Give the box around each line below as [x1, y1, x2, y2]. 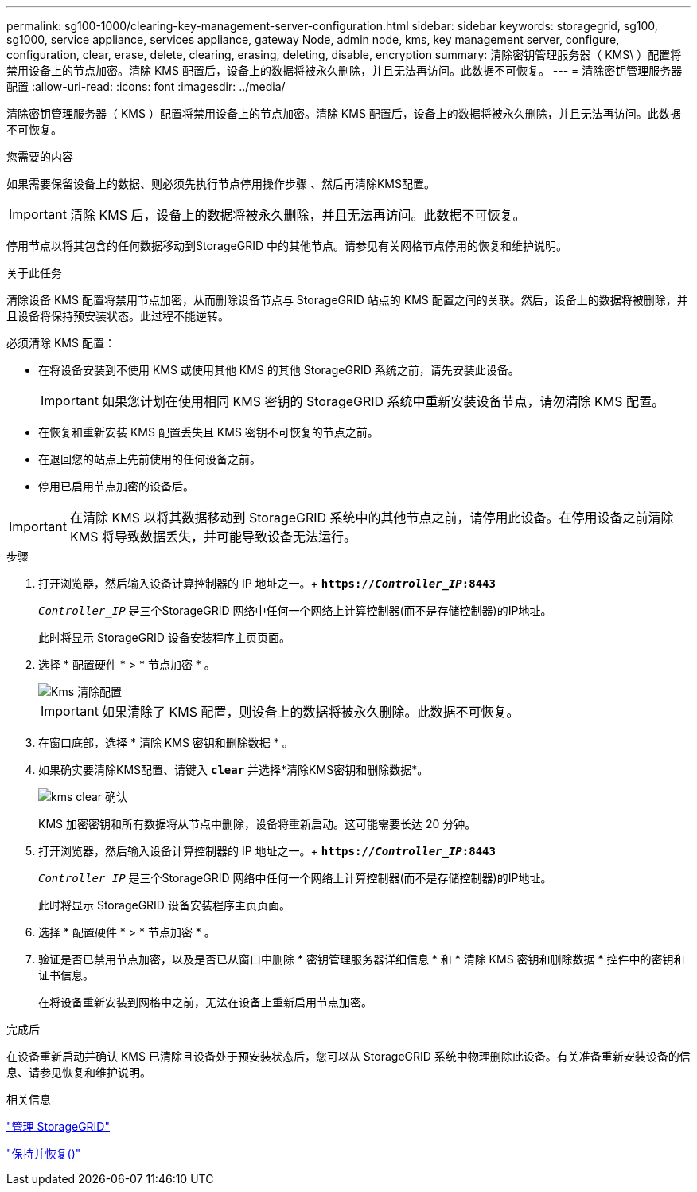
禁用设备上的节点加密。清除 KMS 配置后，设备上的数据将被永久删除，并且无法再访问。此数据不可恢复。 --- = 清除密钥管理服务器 [6, 64, 683, 77]
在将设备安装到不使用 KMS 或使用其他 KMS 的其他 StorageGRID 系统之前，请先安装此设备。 [38, 363, 520, 377]
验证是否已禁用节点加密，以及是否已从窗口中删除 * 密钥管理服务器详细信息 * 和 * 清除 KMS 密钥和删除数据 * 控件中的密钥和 [38, 952, 685, 966]
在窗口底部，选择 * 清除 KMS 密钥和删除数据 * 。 [38, 736, 294, 749]
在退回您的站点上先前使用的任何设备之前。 [38, 452, 261, 466]
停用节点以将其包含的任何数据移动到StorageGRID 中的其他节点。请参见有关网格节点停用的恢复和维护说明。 [6, 239, 567, 252]
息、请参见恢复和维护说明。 [6, 1065, 151, 1079]
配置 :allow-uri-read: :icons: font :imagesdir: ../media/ [6, 80, 286, 93]
